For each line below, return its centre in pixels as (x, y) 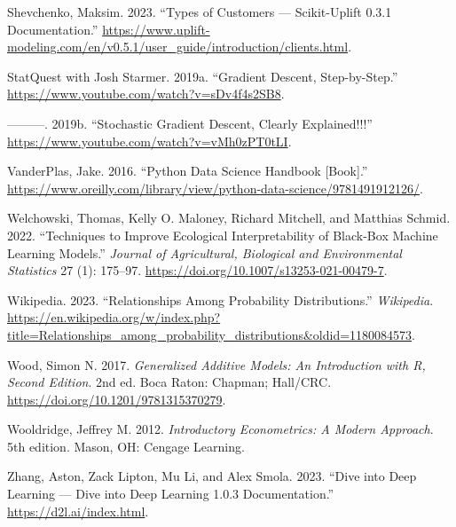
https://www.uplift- (156, 29)
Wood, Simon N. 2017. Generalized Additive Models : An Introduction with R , (216, 364)
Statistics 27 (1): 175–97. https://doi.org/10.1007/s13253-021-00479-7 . (197, 270)
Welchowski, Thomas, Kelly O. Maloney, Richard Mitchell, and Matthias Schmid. (229, 218)
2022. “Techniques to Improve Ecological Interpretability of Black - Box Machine (223, 235)
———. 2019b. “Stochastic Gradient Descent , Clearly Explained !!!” (190, 123)
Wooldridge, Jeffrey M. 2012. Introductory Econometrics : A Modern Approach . (220, 429)
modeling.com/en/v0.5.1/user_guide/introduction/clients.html (178, 47)
